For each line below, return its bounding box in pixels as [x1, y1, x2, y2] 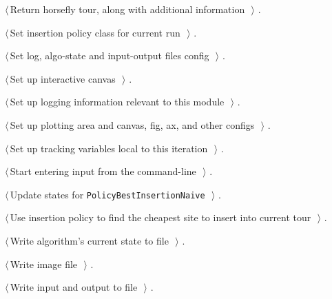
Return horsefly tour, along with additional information [10, 2, 245, 16]
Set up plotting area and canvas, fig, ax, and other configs [10, 117, 255, 132]
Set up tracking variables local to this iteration [10, 141, 208, 155]
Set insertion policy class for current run [10, 25, 180, 39]
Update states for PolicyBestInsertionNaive [10, 187, 205, 201]
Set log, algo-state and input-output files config [10, 48, 209, 63]
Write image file [10, 256, 78, 271]
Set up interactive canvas [10, 71, 116, 85]
